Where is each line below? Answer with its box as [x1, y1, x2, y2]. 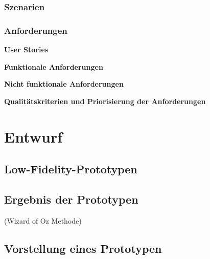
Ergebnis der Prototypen [4, 191, 138, 207]
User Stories [4, 44, 49, 55]
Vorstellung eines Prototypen [4, 240, 162, 256]
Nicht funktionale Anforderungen [4, 78, 124, 89]
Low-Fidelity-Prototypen [4, 161, 137, 177]
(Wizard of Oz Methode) [4, 215, 82, 226]
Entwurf [4, 126, 63, 147]
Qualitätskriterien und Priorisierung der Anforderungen [4, 95, 206, 106]
